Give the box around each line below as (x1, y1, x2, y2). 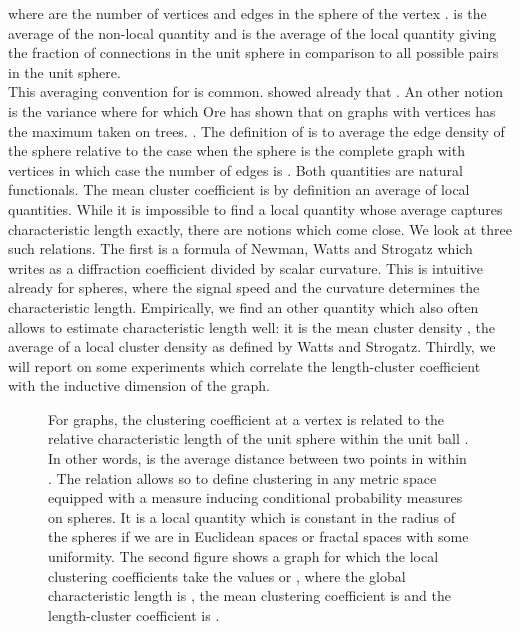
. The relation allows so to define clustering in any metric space (48, 467, 437, 488)
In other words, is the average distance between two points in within (48, 448, 467, 469)
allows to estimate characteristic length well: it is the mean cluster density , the (8, 316, 496, 337)
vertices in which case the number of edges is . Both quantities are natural (8, 159, 463, 180)
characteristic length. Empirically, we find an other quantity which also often (8, 296, 479, 317)
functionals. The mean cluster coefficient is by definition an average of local (8, 179, 470, 200)
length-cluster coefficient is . (48, 604, 220, 625)
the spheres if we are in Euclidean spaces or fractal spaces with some (48, 526, 469, 547)
